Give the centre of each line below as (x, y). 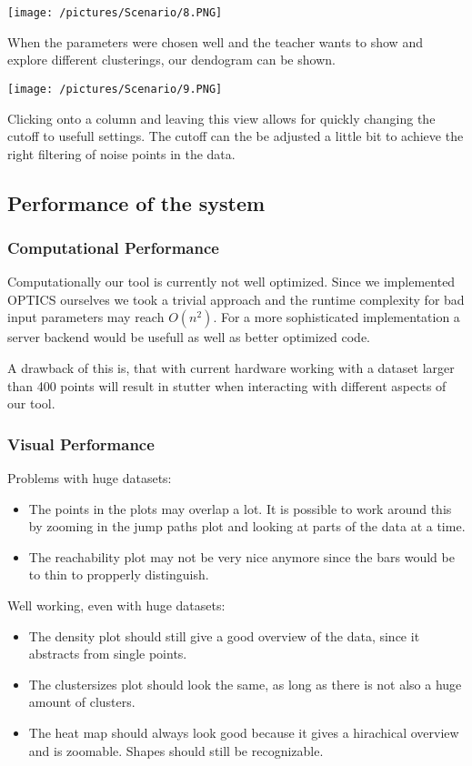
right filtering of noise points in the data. (121, 153)
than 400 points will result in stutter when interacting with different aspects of (227, 385)
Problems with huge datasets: (90, 478)
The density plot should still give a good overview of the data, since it (224, 635)
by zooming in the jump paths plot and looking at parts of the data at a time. (247, 526)
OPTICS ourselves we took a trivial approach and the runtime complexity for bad (236, 299)
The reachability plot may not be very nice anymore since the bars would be (241, 556)
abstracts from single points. (108, 654)
